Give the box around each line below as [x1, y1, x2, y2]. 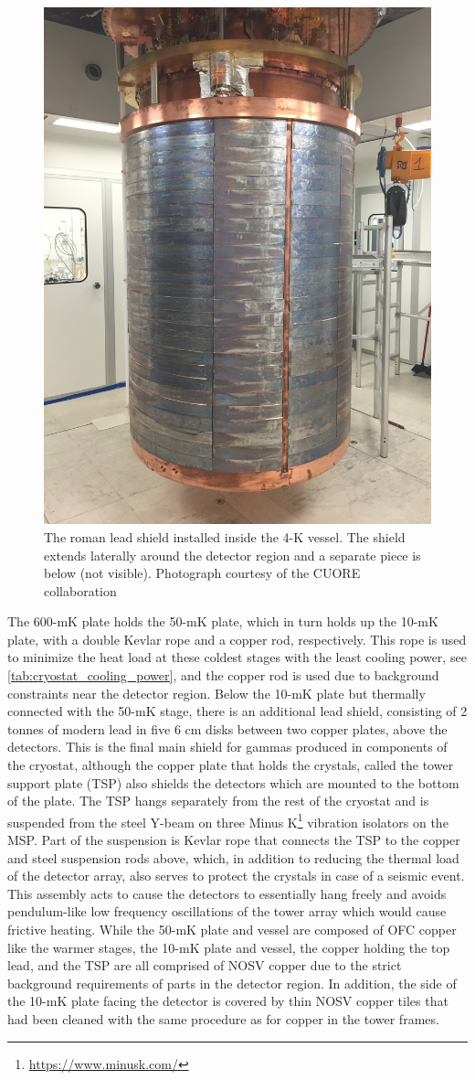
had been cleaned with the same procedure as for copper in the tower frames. [7, 1010, 439, 1029]
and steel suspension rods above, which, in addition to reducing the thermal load [7, 848, 459, 867]
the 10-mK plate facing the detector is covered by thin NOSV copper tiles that [7, 991, 449, 1010]
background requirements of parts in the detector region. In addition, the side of [7, 973, 457, 992]
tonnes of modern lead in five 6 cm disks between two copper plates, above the [7, 719, 448, 738]
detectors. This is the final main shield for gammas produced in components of [7, 737, 448, 756]
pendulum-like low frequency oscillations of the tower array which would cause [7, 902, 447, 921]
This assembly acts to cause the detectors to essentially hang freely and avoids [7, 883, 447, 903]
